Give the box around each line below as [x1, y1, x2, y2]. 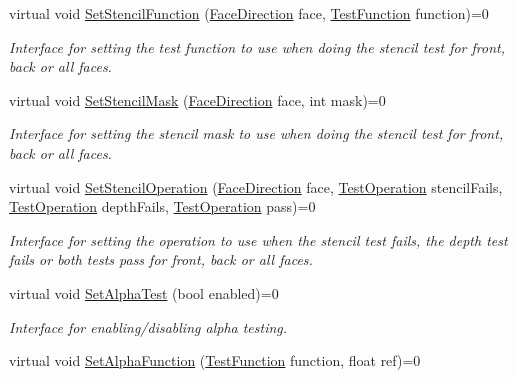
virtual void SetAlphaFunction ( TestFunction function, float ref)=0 [9, 350, 421, 371]
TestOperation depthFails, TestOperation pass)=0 [9, 196, 316, 217]
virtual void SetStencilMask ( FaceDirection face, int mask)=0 [9, 89, 386, 110]
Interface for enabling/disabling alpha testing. [9, 316, 288, 337]
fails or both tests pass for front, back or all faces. [9, 249, 313, 270]
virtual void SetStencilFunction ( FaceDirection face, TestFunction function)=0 [9, 3, 489, 23]
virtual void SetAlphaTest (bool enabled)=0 [9, 282, 279, 303]
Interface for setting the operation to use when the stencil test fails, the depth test [9, 229, 508, 250]
